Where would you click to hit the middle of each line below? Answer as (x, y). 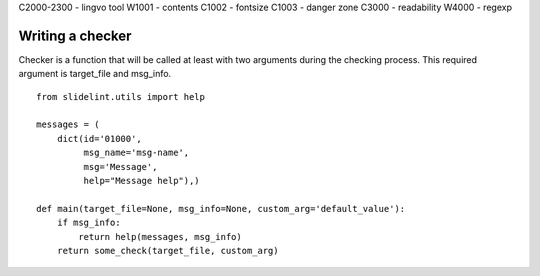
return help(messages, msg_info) (160, 236)
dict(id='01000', (99, 138)
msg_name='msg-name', (136, 153)
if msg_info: (88, 223)
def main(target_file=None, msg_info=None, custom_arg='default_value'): (221, 208)
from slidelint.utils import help (120, 96)
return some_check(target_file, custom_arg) (167, 250)
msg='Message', (120, 166)
